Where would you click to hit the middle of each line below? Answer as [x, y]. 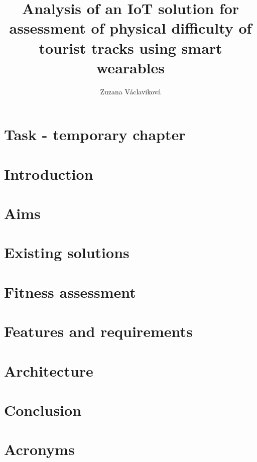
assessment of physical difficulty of [131, 28]
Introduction [49, 174]
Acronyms [39, 449]
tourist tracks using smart [131, 47]
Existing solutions [67, 252]
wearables [131, 67]
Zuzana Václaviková [131, 91]
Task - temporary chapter [95, 134]
